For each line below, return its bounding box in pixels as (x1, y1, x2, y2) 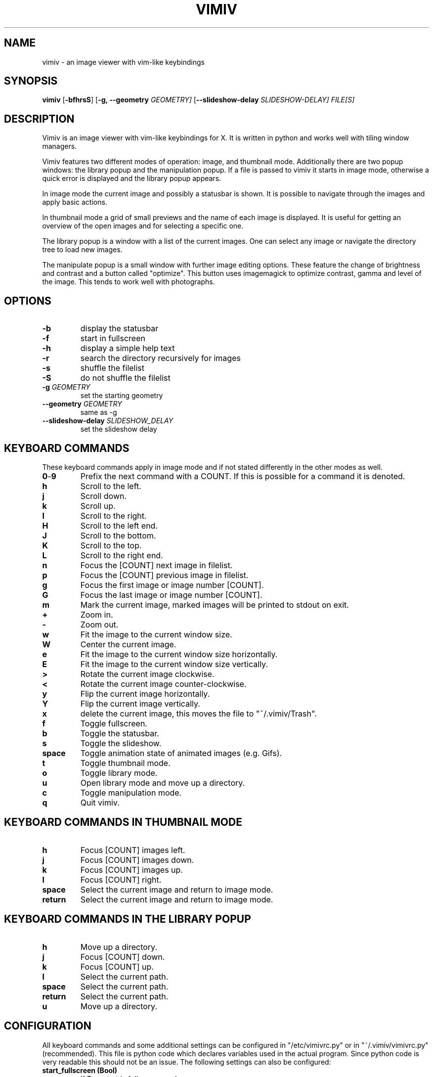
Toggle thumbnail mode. (80, 758, 171, 768)
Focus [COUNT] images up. (80, 864, 183, 875)
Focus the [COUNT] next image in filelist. (80, 560, 233, 570)
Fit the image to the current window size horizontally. (80, 649, 278, 659)
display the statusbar (80, 323, 159, 334)
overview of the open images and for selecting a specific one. (42, 222, 244, 230)
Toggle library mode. (80, 767, 158, 778)
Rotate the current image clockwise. (80, 669, 215, 679)
